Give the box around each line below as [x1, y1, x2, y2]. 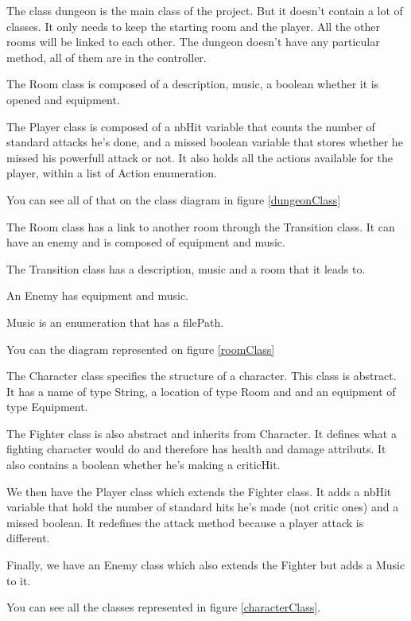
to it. [6, 572, 31, 588]
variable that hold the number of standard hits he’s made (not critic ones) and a [6, 499, 399, 515]
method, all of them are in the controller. [6, 49, 207, 65]
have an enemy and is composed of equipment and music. [6, 234, 285, 250]
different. [6, 530, 50, 546]
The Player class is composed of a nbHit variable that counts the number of [6, 118, 375, 134]
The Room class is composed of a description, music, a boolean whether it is [6, 76, 379, 92]
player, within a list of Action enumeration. [6, 165, 218, 181]
